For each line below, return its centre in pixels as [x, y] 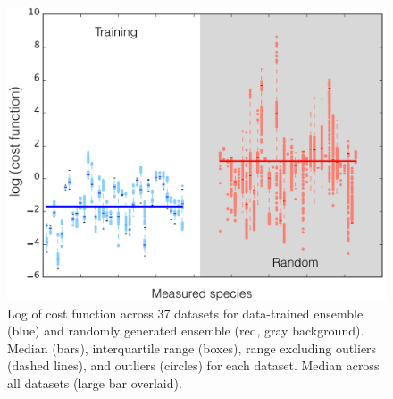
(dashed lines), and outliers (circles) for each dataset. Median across [193, 365]
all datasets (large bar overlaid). [95, 382]
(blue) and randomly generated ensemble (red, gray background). [186, 331]
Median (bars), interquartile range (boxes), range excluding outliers [192, 348]
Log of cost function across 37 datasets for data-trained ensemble [185, 313]
